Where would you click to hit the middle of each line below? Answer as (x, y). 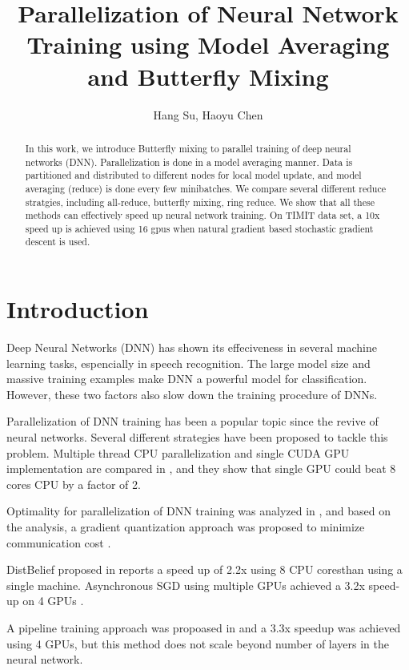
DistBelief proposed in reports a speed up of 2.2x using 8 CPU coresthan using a (204, 569)
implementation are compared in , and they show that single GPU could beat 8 (201, 468)
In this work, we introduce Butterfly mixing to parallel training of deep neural (188, 148)
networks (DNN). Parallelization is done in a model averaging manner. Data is (189, 161)
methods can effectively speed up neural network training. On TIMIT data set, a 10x (202, 215)
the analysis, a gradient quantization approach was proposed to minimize (186, 527)
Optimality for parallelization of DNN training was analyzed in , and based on (199, 511)
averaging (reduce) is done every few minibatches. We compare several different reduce (206, 188)
